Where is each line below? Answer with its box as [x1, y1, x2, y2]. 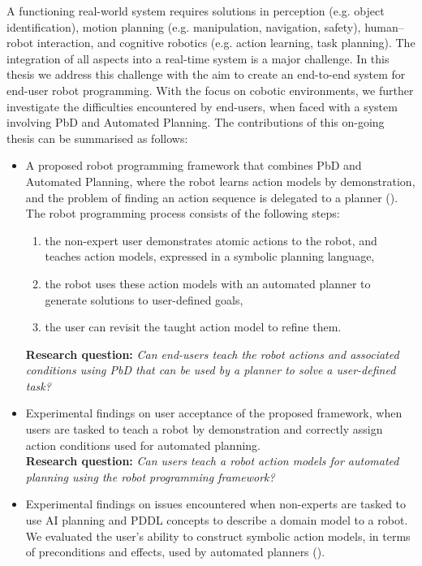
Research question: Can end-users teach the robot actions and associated [25, 345, 399, 362]
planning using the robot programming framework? [25, 468, 275, 485]
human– [364, 18, 404, 35]
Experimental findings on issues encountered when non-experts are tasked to [25, 495, 407, 512]
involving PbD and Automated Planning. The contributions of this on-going [6, 114, 385, 131]
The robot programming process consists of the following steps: [25, 205, 340, 222]
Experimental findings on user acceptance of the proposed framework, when [25, 404, 403, 421]
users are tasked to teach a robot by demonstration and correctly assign [25, 421, 383, 438]
